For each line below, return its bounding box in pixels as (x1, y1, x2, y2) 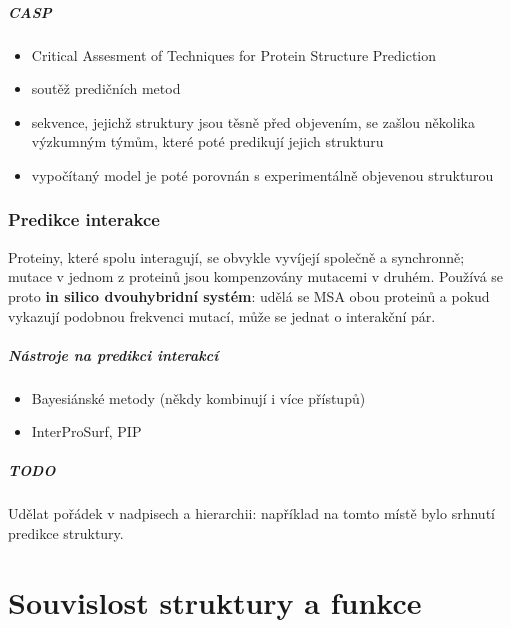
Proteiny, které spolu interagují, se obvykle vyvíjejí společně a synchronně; (8, 246, 465, 267)
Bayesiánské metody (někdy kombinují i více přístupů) (31, 387, 366, 408)
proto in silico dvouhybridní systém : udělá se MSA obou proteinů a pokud (8, 285, 490, 306)
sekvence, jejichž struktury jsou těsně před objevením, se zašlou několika (31, 111, 475, 132)
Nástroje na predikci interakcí (8, 344, 219, 365)
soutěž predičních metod (31, 78, 181, 99)
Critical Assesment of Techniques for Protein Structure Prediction (31, 44, 437, 65)
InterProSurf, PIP (31, 421, 142, 442)
